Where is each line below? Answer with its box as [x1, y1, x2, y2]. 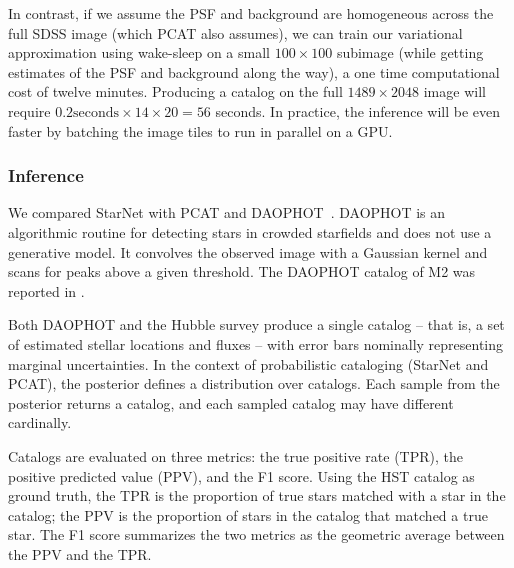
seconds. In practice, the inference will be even [215, 100, 501, 121]
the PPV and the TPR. [8, 543, 152, 564]
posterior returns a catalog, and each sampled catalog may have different [8, 392, 454, 413]
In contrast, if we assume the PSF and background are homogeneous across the [8, 3, 494, 23]
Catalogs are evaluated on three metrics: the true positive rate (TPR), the [8, 445, 463, 466]
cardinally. [8, 412, 72, 433]
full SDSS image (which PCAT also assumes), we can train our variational [8, 22, 463, 43]
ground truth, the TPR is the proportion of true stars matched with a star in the [8, 485, 506, 506]
